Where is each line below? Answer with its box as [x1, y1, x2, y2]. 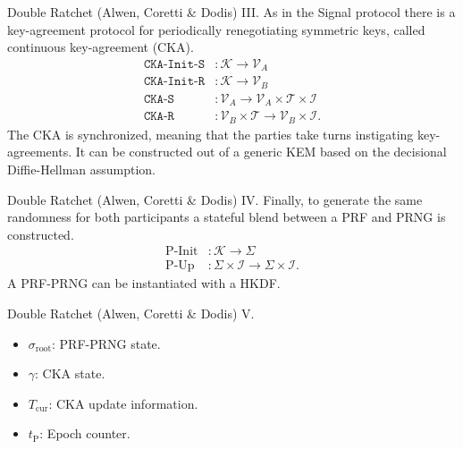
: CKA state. [35, 364, 105, 383]
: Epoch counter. [39, 424, 130, 443]
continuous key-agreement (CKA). [7, 38, 194, 56]
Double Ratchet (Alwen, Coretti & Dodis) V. [7, 303, 255, 322]
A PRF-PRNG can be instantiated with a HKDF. [7, 274, 281, 292]
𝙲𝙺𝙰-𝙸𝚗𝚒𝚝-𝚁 [143, 75, 206, 89]
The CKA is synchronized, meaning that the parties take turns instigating [7, 124, 414, 143]
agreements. [7, 142, 72, 161]
